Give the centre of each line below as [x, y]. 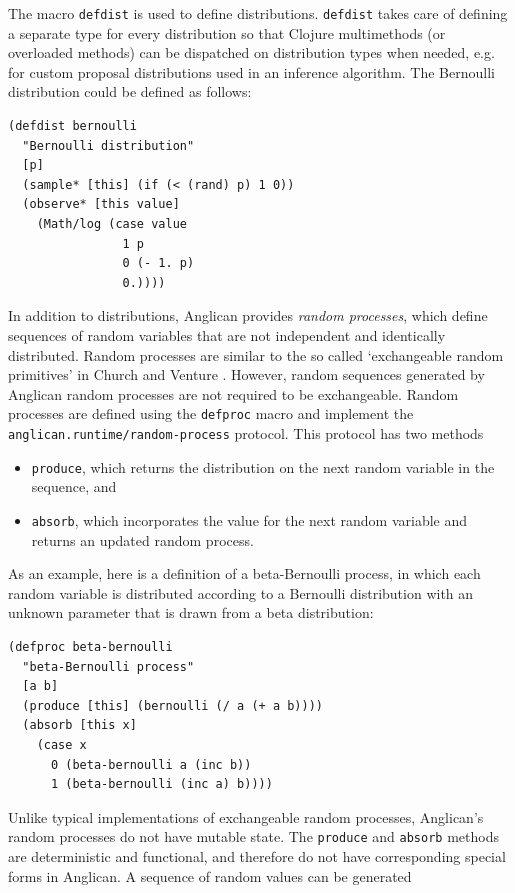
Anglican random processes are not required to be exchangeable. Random [233, 393]
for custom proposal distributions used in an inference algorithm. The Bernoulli [251, 71]
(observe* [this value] [101, 204]
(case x [61, 744]
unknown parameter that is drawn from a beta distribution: [191, 612]
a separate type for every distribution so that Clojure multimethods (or [227, 32]
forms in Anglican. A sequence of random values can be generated [210, 875]
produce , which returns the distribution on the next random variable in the [263, 466]
